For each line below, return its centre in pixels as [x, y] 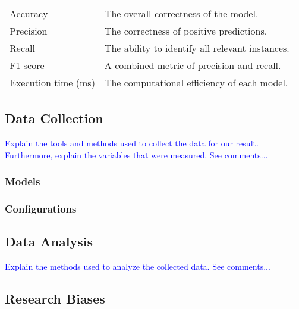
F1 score [27, 65]
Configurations [41, 209]
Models [23, 181]
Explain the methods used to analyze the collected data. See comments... [138, 266]
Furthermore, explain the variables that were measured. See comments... [136, 154]
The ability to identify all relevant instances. [197, 48]
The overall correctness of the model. [181, 13]
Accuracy [29, 13]
